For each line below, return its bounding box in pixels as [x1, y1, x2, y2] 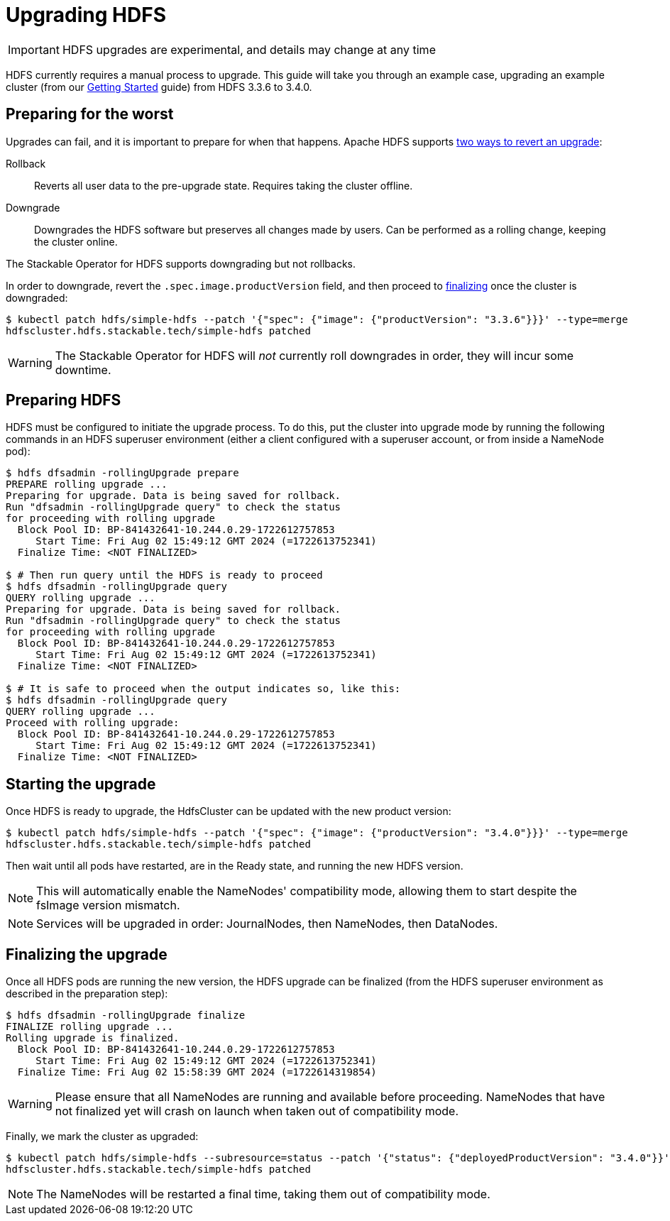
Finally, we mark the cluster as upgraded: [6, 1130, 199, 1143]
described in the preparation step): [6, 987, 168, 1000]
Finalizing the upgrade [6, 945, 167, 963]
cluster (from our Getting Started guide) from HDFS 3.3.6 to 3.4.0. [6, 80, 312, 93]
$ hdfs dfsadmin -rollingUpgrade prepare [6, 467, 239, 479]
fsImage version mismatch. [36, 898, 180, 913]
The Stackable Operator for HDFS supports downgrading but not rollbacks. [6, 257, 356, 270]
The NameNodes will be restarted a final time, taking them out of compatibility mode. [36, 1187, 490, 1202]
